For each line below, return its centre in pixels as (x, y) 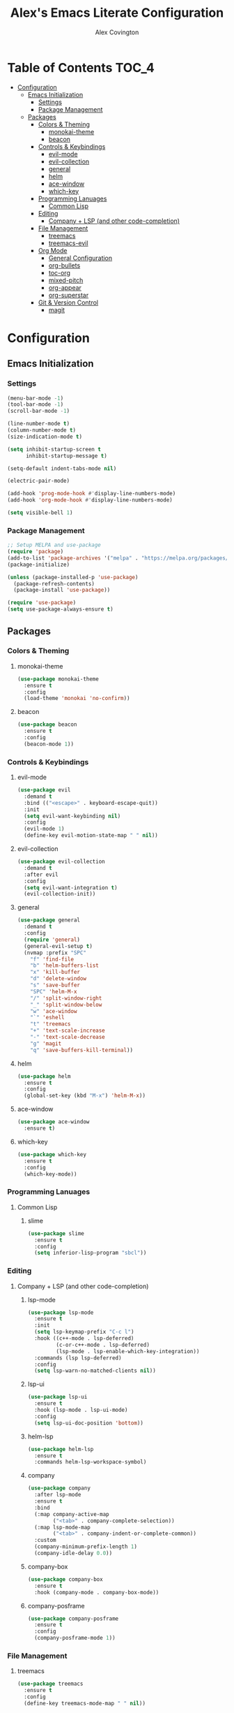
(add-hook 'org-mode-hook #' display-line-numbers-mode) (90, 500)
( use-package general (48, 920)
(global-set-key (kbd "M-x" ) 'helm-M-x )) (85, 1096)
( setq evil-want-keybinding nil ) (72, 816)
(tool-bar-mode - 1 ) (36, 404)
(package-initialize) (39, 564)
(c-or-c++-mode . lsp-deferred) (103, 1345)
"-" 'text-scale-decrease (68, 1037)
